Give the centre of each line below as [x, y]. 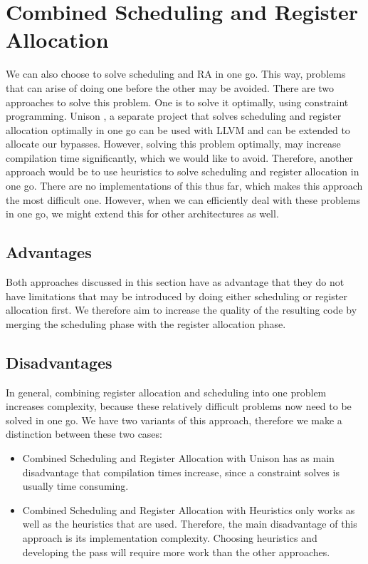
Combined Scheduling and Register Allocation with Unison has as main [178, 458]
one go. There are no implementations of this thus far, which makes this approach [184, 186]
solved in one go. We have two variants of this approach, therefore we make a [174, 420]
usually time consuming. [75, 486]
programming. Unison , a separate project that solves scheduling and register [174, 116]
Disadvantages [59, 362]
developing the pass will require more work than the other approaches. [176, 552]
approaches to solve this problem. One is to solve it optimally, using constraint [177, 102]
